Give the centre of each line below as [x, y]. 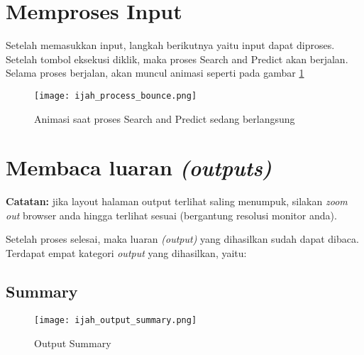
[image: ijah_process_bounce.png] [116, 95]
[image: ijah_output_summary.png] [116, 320]
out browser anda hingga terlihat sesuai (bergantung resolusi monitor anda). [171, 215]
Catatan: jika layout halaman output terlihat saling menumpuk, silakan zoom [177, 201]
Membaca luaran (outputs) [139, 168]
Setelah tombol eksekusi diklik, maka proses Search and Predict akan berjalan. [177, 59]
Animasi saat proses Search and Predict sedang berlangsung [165, 118]
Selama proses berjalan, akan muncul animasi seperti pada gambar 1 [155, 73]
